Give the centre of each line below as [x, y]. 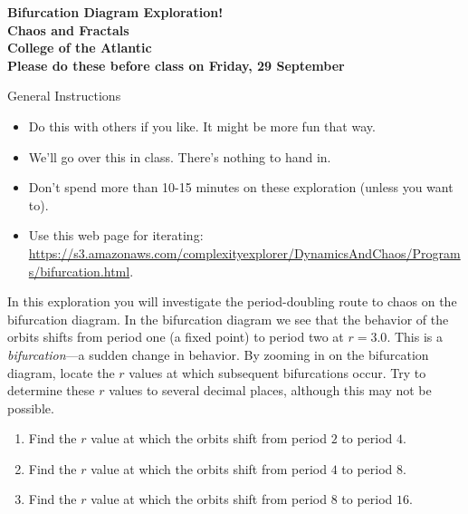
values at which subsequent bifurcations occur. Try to [277, 372]
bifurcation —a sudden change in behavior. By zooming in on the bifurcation [218, 354]
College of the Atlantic [80, 48]
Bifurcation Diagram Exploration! [115, 12]
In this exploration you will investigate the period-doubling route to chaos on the [232, 301]
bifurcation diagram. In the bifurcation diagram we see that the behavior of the [228, 319]
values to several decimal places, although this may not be [270, 390]
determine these [51, 390]
